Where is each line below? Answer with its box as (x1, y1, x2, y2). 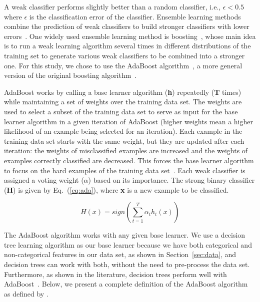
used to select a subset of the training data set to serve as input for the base (4, 106, 238, 116)
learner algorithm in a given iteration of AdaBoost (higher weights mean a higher (4, 116, 253, 126)
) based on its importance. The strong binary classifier (88, 175, 255, 185)
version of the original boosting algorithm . (4, 70, 137, 80)
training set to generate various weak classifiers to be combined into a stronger (4, 50, 245, 60)
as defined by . (4, 288, 48, 299)
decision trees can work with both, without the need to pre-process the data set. (4, 259, 250, 270)
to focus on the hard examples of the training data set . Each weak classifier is (4, 165, 245, 175)
